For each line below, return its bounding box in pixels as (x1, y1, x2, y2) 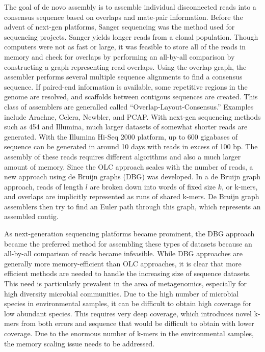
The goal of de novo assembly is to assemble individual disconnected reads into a (4, 2, 256, 12)
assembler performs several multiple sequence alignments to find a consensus (4, 71, 243, 82)
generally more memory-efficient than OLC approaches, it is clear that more (4, 258, 242, 268)
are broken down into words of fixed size (90, 181, 216, 192)
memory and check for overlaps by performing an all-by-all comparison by (4, 51, 235, 62)
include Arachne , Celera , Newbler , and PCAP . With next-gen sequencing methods (4, 111, 261, 122)
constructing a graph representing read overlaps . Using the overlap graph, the (4, 61, 247, 72)
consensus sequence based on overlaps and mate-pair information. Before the (4, 11, 243, 22)
